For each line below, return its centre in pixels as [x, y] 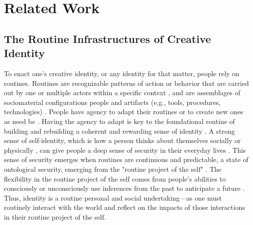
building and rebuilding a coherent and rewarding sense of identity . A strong [119, 131]
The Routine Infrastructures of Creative [107, 38]
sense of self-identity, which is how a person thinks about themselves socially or [122, 140]
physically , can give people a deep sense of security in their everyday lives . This [125, 150]
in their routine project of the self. [55, 216]
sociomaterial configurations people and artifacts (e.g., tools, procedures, [112, 102]
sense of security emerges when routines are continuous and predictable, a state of [126, 159]
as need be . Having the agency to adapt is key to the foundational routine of [119, 121]
